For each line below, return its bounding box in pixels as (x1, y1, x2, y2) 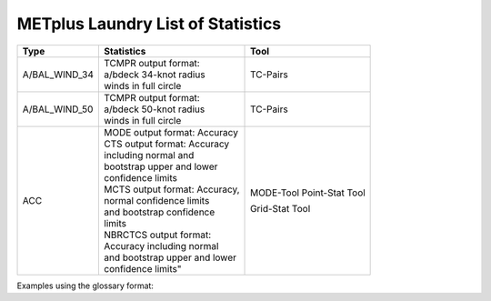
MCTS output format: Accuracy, (104, 183, 240, 196)
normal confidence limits (104, 194, 210, 206)
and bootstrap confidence (104, 206, 215, 218)
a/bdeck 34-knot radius (104, 68, 205, 81)
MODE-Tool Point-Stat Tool (250, 186, 366, 199)
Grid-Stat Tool (250, 202, 311, 215)
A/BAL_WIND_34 (22, 68, 95, 81)
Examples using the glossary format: (16, 280, 155, 291)
